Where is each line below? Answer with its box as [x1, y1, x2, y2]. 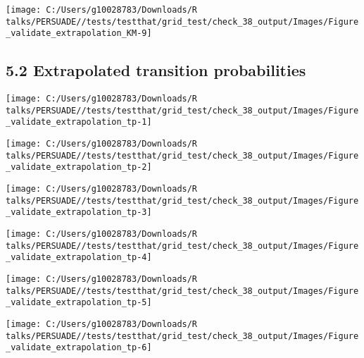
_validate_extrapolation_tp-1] [6, 117, 152, 128]
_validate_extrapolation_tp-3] [6, 207, 152, 218]
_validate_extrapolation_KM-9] [6, 28, 152, 39]
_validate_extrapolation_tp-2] [6, 162, 152, 173]
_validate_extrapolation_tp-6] [6, 342, 152, 353]
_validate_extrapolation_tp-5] [6, 297, 152, 308]
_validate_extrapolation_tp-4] [6, 252, 152, 263]
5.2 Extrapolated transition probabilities [6, 59, 306, 81]
